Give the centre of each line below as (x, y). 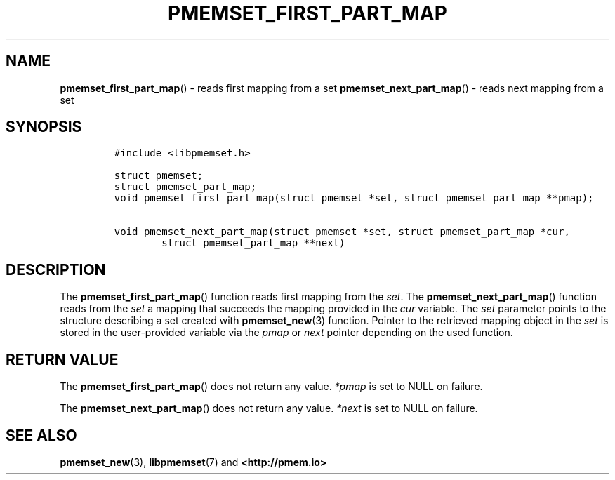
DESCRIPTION (56, 269)
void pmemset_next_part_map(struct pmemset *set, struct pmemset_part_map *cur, (342, 232)
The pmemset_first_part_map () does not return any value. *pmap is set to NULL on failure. (271, 387)
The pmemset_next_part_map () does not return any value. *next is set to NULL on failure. (269, 408)
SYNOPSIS (44, 127)
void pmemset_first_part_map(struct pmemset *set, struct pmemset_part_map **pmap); (354, 198)
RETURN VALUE (62, 359)
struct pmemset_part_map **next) (253, 243)
